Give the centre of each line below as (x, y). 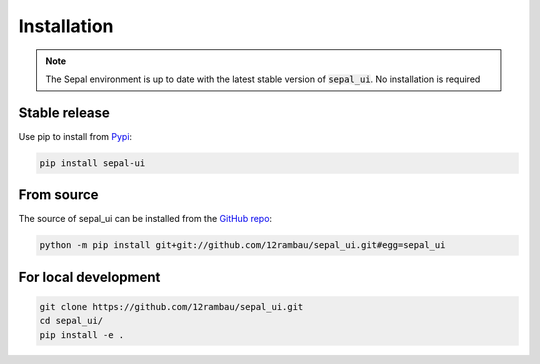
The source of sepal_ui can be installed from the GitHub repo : (145, 219)
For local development (89, 276)
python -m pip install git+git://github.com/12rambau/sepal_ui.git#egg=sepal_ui (242, 245)
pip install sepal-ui (92, 163)
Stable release (64, 112)
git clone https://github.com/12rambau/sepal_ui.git (171, 306)
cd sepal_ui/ (71, 321)
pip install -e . (82, 334)
